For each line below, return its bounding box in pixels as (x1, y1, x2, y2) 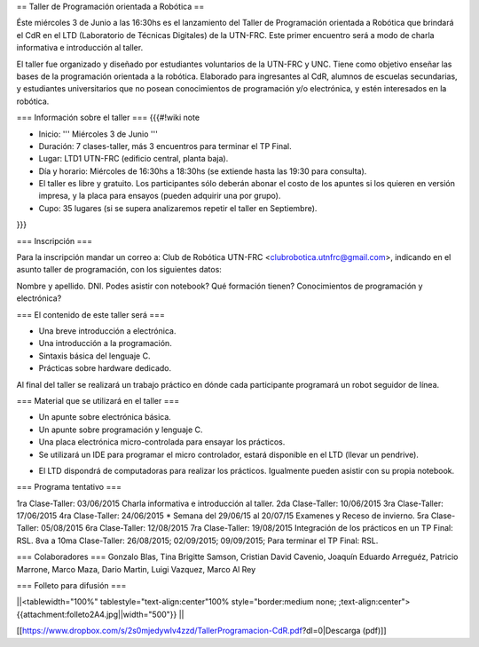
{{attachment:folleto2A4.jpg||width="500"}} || (16, 609, 185, 619)
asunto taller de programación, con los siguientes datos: (16, 264, 222, 275)
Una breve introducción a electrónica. (38, 325, 177, 336)
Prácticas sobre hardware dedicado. (38, 363, 172, 374)
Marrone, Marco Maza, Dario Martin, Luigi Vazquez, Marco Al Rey (16, 564, 256, 574)
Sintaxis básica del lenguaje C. (38, 351, 151, 361)
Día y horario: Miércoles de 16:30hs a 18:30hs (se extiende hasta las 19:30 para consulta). (38, 165, 367, 177)
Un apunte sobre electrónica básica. (38, 412, 172, 422)
